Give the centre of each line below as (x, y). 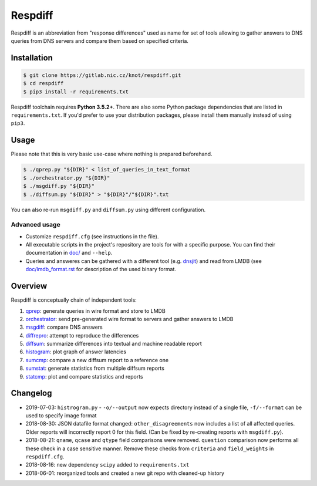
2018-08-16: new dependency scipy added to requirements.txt (107, 465)
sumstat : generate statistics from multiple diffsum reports (95, 368)
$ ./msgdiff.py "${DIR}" (59, 186)
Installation (32, 58)
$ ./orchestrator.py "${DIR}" (67, 178)
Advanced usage (36, 225)
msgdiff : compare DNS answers (64, 327)
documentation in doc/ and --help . (69, 253)
